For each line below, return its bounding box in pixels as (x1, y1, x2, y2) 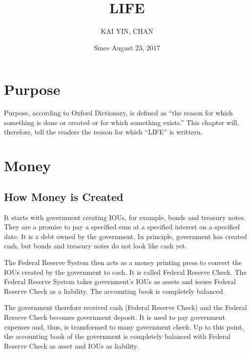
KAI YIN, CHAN (101, 26, 153, 36)
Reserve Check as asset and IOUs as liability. (4, 340, 139, 351)
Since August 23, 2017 (94, 42, 160, 52)
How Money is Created (4, 189, 124, 204)
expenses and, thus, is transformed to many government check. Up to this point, (4, 321, 244, 332)
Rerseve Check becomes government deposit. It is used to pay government (4, 311, 225, 322)
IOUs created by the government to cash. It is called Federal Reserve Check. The (4, 266, 247, 277)
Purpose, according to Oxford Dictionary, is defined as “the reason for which (4, 108, 233, 118)
